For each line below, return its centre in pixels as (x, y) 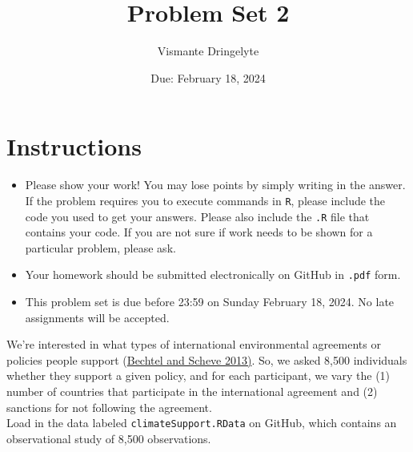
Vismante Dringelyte (208, 51)
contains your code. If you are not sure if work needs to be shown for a (199, 232)
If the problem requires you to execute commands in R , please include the (205, 200)
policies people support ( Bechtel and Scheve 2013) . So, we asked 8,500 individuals (207, 359)
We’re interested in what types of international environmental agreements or (194, 344)
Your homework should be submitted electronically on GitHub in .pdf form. (213, 274)
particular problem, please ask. (100, 247)
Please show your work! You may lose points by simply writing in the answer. (215, 185)
